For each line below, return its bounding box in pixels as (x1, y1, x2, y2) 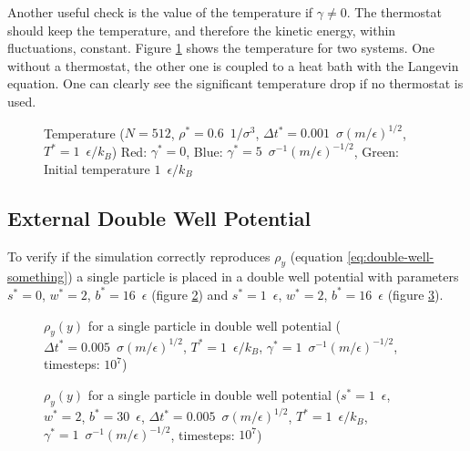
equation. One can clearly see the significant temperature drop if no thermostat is (7, 74, 464, 93)
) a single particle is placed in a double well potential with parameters (67, 267, 459, 286)
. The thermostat (346, 3, 443, 21)
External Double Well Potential (7, 203, 312, 231)
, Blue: (186, 141, 223, 160)
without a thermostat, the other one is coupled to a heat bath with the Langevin (7, 56, 459, 75)
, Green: (353, 141, 399, 160)
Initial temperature (44, 159, 150, 178)
